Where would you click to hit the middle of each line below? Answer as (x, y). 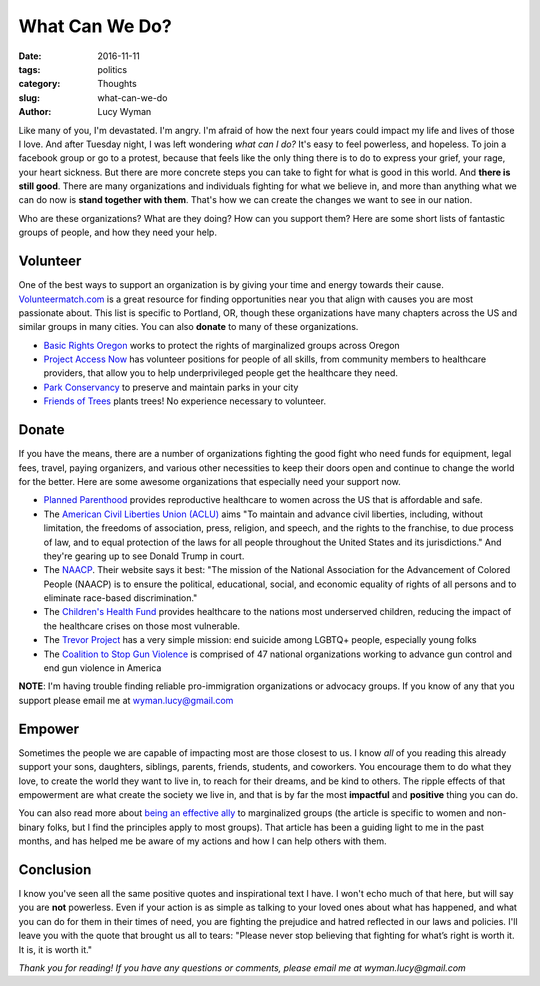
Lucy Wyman (124, 112)
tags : (29, 69)
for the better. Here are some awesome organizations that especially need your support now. (210, 481)
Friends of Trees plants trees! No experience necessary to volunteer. (185, 401)
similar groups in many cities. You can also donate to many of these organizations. (188, 327)
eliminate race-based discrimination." (120, 598)
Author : (35, 112)
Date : (30, 56)
